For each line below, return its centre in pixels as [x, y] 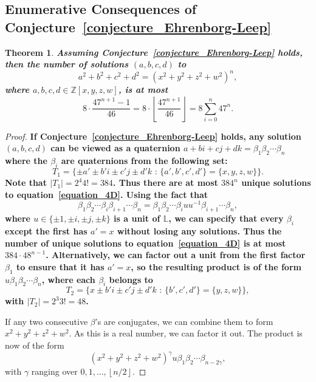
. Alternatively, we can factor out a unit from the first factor [176, 255]
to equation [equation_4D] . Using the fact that [107, 194]
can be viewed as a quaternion [115, 148]
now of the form [35, 345]
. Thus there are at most [165, 182]
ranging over [54, 371]
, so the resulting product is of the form [216, 266]
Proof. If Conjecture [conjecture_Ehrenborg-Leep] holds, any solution [153, 136]
